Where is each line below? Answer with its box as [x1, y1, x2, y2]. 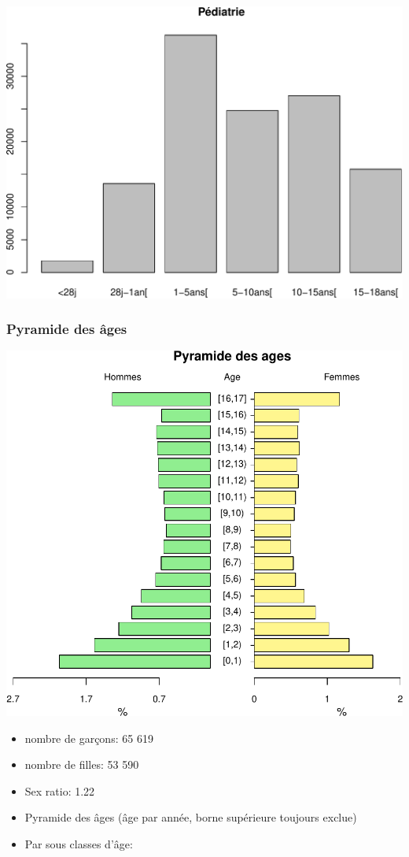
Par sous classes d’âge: [24, 836, 133, 852]
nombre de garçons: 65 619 [24, 729, 153, 746]
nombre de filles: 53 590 [24, 756, 139, 773]
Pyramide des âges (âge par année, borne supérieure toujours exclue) [24, 809, 357, 825]
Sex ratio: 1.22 [24, 782, 95, 799]
